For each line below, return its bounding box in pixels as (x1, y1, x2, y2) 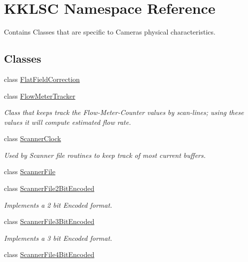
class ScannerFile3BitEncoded (4, 216, 95, 226)
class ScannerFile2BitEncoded (4, 183, 95, 193)
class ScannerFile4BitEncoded (4, 249, 95, 260)
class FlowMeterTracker (4, 90, 75, 101)
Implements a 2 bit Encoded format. (4, 199, 112, 210)
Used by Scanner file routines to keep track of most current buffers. (4, 150, 206, 160)
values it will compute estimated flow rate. (4, 116, 131, 127)
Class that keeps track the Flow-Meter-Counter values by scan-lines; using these (4, 107, 244, 117)
